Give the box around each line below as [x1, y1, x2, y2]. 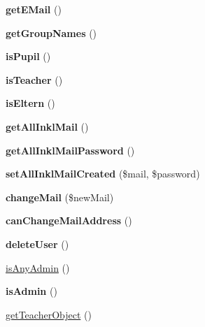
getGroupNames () [6, 25, 97, 40]
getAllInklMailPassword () [6, 143, 135, 157]
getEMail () [6, 2, 62, 16]
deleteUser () [6, 236, 69, 251]
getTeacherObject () [6, 307, 92, 321]
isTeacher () [6, 72, 63, 87]
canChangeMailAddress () [6, 213, 132, 228]
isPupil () [6, 49, 51, 64]
